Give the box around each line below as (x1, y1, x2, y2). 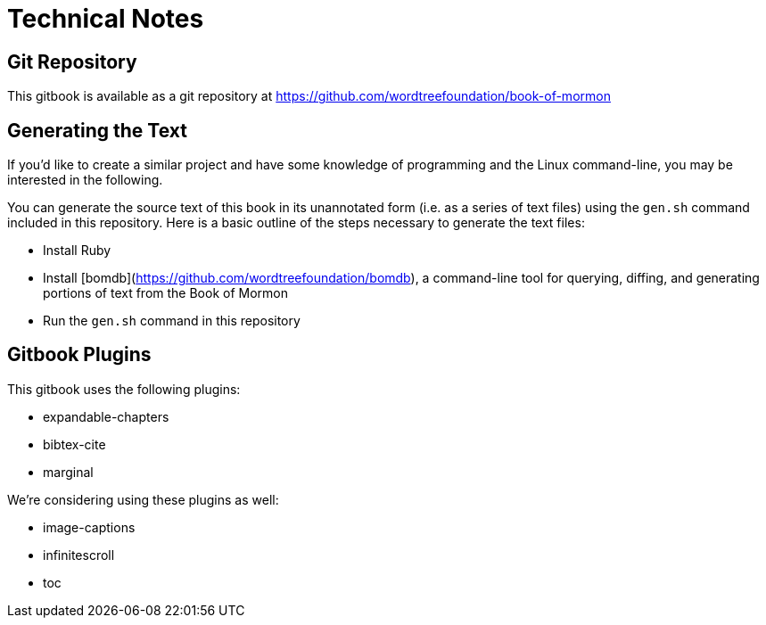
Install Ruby (43, 243, 111, 259)
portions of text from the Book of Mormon (43, 285, 288, 301)
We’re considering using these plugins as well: (7, 491, 279, 507)
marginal (43, 464, 94, 480)
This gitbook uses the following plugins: (7, 381, 241, 397)
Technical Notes (7, 4, 204, 34)
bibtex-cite (43, 436, 106, 452)
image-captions (43, 519, 136, 535)
